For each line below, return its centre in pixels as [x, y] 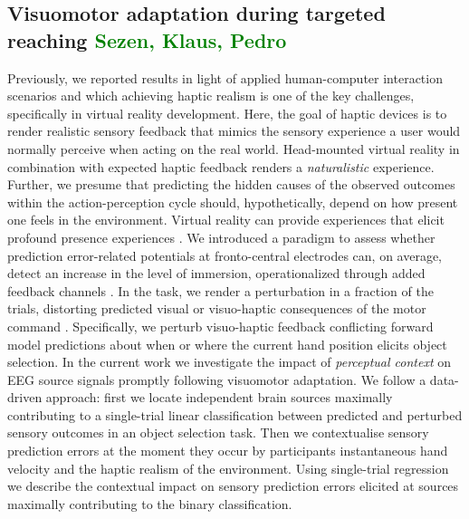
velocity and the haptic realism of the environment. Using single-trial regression [228, 468]
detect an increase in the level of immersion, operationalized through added [216, 273]
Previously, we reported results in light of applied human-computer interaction [225, 77]
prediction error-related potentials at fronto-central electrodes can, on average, [225, 255]
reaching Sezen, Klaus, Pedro [147, 39]
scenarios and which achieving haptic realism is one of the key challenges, [211, 96]
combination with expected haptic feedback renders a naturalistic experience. [221, 166]
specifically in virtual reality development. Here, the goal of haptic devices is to [227, 113]
